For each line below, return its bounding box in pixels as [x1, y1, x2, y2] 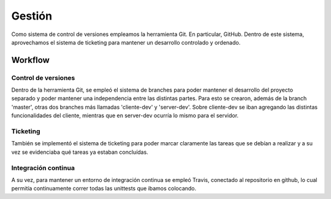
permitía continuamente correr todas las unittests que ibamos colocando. [11, 185, 197, 192]
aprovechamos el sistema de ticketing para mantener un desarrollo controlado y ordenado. [11, 38, 241, 46]
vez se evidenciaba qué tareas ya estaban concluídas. [11, 148, 148, 156]
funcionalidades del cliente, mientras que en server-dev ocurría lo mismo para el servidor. [11, 112, 239, 119]
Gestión [11, 9, 52, 23]
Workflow [11, 55, 50, 65]
